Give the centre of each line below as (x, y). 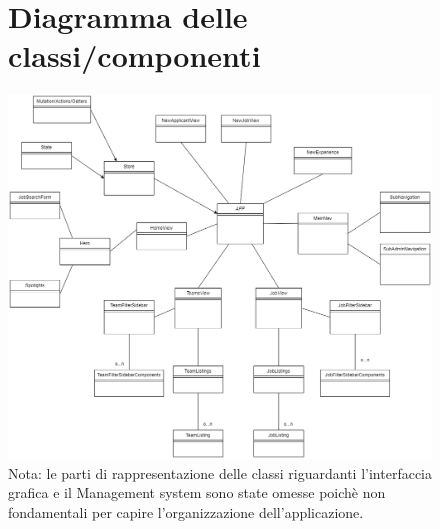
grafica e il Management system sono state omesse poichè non (197, 492)
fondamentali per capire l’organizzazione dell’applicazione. (186, 511)
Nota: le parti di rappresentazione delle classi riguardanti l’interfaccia (220, 472)
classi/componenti (134, 55)
